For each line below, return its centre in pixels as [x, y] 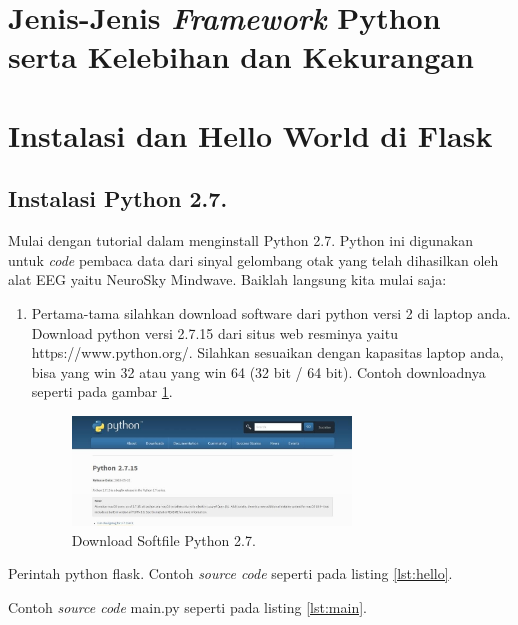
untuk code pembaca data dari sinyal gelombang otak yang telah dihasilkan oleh [253, 259]
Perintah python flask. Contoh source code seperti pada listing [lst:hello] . [230, 573]
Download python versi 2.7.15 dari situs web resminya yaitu [214, 332]
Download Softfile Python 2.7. [163, 539]
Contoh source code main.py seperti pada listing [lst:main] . [187, 606]
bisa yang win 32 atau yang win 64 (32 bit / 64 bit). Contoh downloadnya [258, 371]
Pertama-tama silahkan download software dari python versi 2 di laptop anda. [271, 312]
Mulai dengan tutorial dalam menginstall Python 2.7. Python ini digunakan [240, 240]
